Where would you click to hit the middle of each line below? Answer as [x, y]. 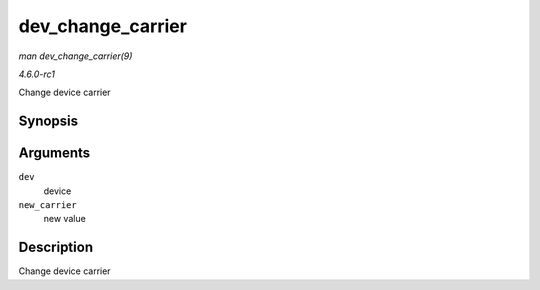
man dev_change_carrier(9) [75, 56]
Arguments [54, 153]
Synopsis [48, 121]
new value [65, 219]
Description [56, 247]
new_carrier [47, 205]
